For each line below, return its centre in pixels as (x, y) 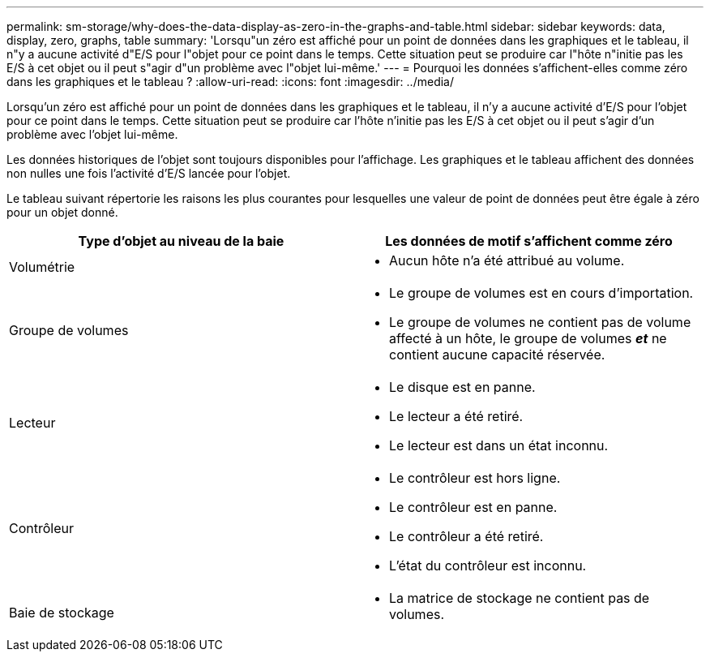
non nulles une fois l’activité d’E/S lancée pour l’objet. (149, 173)
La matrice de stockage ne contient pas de (520, 598)
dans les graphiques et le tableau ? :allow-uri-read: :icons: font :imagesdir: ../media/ (230, 82)
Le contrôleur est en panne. (473, 507)
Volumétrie (42, 267)
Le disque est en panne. (462, 387)
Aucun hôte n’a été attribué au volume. (507, 260)
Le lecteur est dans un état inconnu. (499, 445)
